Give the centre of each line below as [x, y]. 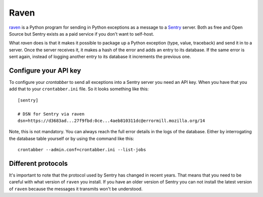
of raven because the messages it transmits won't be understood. [76, 189]
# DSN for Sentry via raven [51, 114]
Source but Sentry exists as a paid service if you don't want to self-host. [82, 34]
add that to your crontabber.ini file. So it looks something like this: [79, 89]
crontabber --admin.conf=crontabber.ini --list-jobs [82, 150]
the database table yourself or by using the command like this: [72, 138]
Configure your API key [45, 70]
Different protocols [38, 163]
